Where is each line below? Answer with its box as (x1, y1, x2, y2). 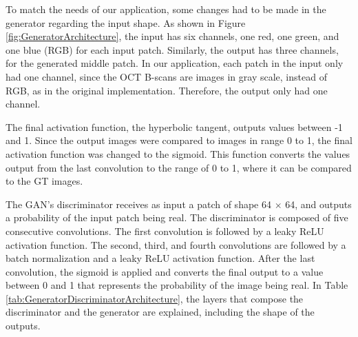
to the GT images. (6, 174, 83, 188)
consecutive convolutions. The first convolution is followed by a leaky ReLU (6, 223, 324, 238)
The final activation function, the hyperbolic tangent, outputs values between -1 (6, 119, 343, 134)
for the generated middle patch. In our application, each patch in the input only (6, 56, 344, 70)
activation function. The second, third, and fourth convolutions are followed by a (6, 237, 346, 252)
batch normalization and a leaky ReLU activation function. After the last (6, 251, 315, 265)
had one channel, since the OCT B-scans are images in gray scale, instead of (6, 69, 327, 83)
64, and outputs (285, 196, 352, 211)
